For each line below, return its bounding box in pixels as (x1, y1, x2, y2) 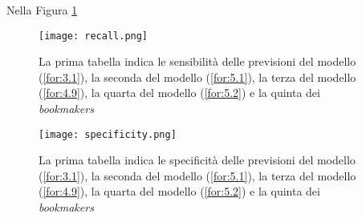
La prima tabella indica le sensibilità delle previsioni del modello (39, 53, 356, 70)
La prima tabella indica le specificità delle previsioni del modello (39, 151, 356, 168)
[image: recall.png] (39, 30, 148, 42)
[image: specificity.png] (39, 128, 177, 140)
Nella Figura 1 (6, 2, 78, 18)
